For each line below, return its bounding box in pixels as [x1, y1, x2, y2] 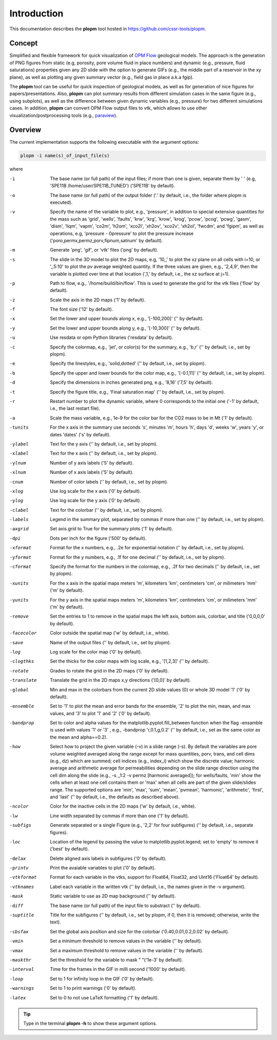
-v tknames [9, 883, 34, 890]
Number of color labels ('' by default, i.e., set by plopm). [50, 478, 169, 485]
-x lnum [9, 470, 26, 475]
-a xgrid [9, 526, 29, 532]
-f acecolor [9, 630, 37, 636]
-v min [9, 938, 24, 944]
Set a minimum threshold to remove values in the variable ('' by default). [50, 938, 203, 944]
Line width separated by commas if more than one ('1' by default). [50, 813, 189, 819]
